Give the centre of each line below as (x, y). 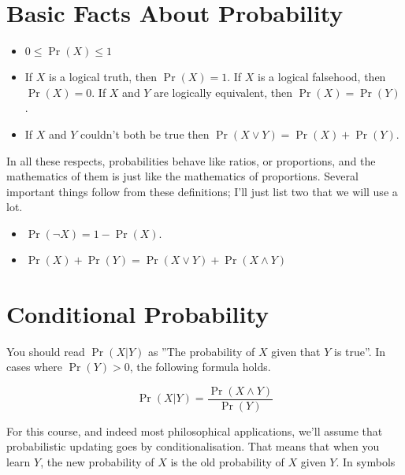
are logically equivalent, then (223, 92)
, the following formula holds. (200, 367)
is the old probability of (227, 462)
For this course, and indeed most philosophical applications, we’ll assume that (195, 430)
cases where (34, 367)
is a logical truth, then (103, 77)
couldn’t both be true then (145, 134)
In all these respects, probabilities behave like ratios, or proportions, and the (191, 160)
